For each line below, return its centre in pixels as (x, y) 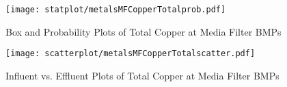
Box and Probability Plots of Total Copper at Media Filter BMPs (143, 31)
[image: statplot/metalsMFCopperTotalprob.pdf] (116, 10)
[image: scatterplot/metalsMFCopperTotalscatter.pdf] (131, 54)
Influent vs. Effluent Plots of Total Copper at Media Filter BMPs (142, 75)
